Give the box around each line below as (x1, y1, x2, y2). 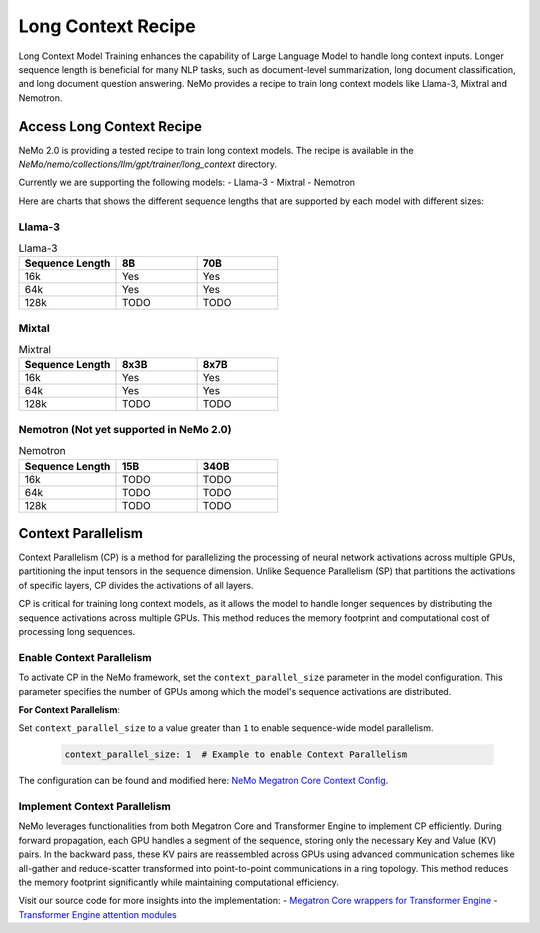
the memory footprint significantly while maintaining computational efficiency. (18, 876, 340, 889)
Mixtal (18, 321, 50, 335)
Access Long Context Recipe (18, 118, 203, 135)
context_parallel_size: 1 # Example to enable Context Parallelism (64, 749, 408, 760)
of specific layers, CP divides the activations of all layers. (18, 579, 254, 591)
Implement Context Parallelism (18, 800, 172, 814)
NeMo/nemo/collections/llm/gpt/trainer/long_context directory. (18, 158, 277, 170)
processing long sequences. (18, 626, 136, 638)
